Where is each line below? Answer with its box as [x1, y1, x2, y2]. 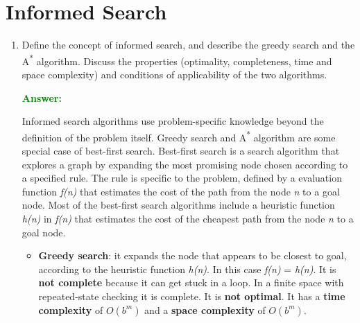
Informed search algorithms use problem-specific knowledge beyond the [22, 114, 324, 128]
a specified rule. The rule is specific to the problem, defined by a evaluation [22, 171, 342, 185]
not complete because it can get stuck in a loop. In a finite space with [38, 275, 344, 290]
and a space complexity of [144, 302, 266, 317]
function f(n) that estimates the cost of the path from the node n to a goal [22, 184, 340, 198]
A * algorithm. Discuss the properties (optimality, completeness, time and [22, 51, 332, 68]
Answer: [22, 90, 62, 105]
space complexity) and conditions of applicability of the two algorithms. [22, 67, 327, 81]
